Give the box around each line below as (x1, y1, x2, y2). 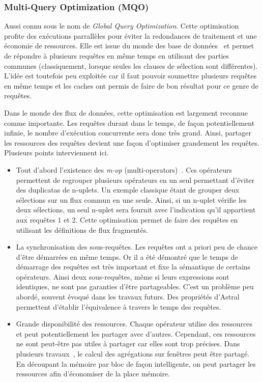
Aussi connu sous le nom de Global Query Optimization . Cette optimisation (4, 20, 239, 31)
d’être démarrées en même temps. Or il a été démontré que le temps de (16, 251, 238, 262)
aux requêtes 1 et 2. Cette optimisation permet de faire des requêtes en (16, 214, 238, 225)
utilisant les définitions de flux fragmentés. (16, 224, 149, 235)
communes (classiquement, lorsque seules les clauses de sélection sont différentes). (4, 60, 258, 71)
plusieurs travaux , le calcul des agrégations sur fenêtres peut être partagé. (16, 348, 250, 359)
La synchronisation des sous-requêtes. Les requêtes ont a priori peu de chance (16, 241, 258, 252)
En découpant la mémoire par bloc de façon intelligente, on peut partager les (16, 358, 256, 369)
